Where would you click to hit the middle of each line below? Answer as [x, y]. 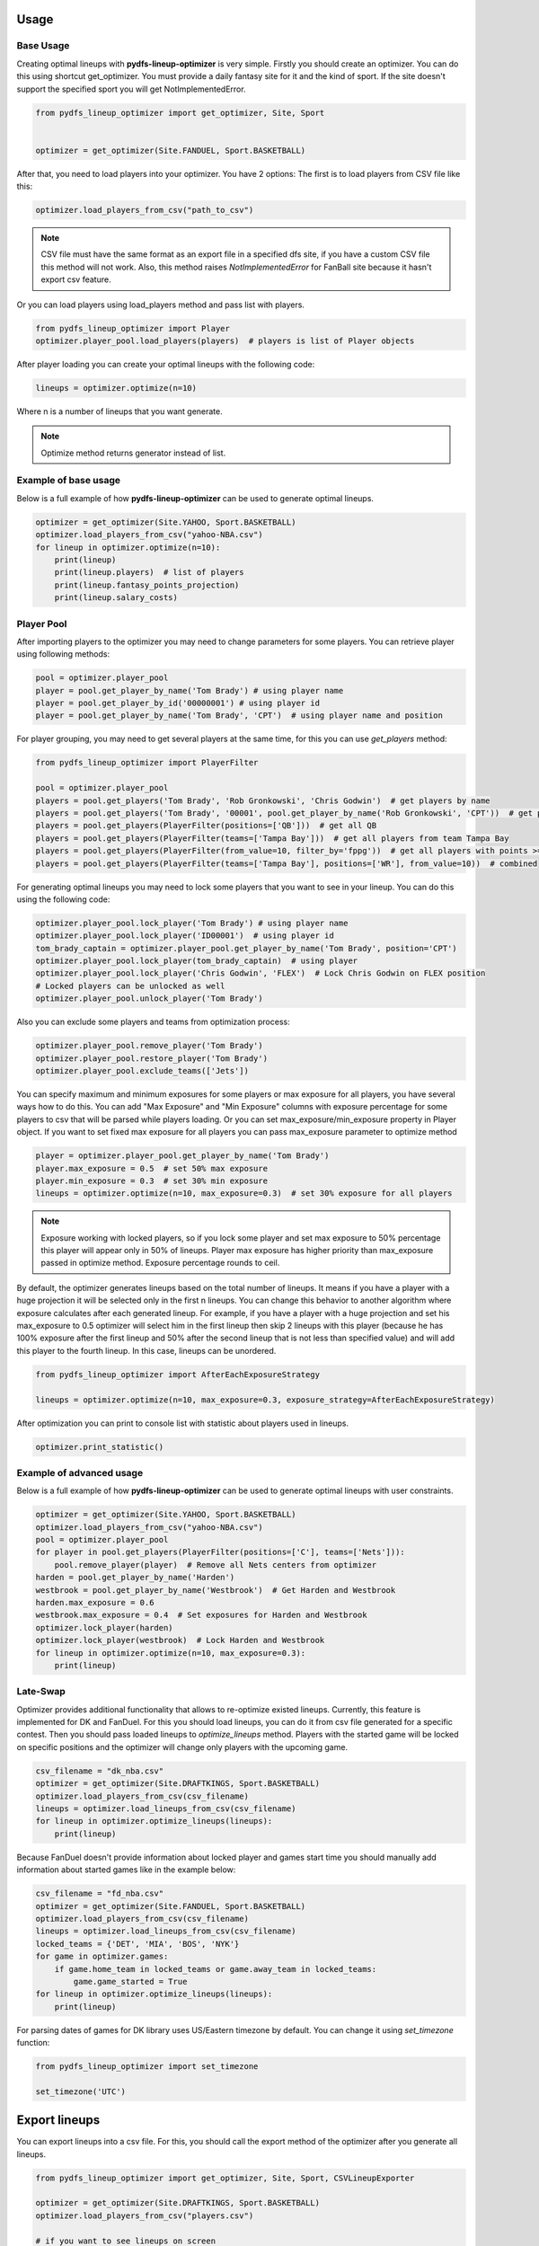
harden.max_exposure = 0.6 [95, 1603]
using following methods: [63, 654]
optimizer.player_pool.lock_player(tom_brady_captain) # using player [197, 961]
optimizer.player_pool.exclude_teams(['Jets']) [142, 1071]
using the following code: [63, 899]
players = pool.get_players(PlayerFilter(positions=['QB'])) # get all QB [206, 826]
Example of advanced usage [80, 1472]
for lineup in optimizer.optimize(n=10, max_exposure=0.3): [171, 1653]
